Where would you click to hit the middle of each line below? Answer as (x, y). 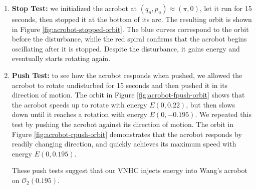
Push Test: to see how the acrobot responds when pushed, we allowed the (127, 75)
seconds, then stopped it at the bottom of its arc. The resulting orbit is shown (132, 19)
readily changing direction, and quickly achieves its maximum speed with (124, 144)
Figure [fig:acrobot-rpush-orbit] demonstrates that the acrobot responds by (127, 134)
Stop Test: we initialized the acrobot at (74, 8)
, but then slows (210, 104)
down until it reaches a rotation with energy (79, 114)
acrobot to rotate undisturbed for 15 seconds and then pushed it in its (120, 85)
